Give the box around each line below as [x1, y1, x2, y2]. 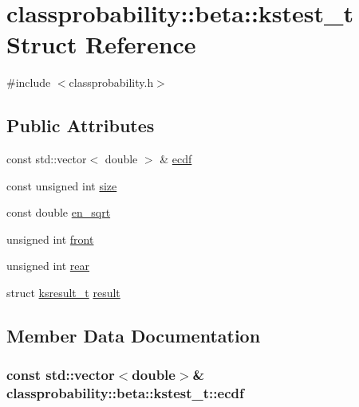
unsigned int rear [6, 257, 90, 274]
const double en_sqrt [6, 204, 111, 221]
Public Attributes [6, 113, 155, 138]
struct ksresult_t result [6, 284, 120, 301]
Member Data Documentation [6, 323, 261, 348]
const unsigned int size [6, 177, 117, 194]
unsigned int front [6, 230, 94, 247]
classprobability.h [69, 74, 154, 91]
